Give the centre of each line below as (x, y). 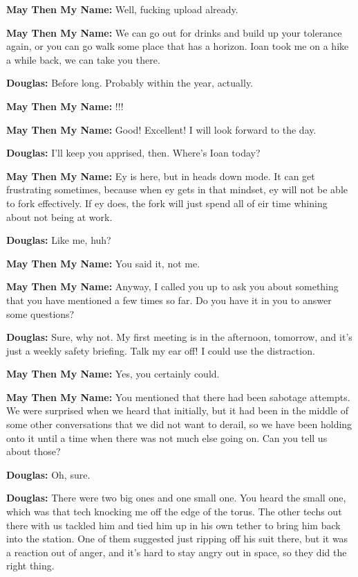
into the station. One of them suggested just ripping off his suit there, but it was (177, 539)
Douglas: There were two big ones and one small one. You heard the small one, (176, 498)
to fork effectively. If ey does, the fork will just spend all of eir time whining (167, 203)
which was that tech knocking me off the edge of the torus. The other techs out (174, 512)
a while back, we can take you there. (83, 59)
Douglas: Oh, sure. (48, 474)
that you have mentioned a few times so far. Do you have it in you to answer (169, 300)
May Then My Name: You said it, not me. (103, 263)
